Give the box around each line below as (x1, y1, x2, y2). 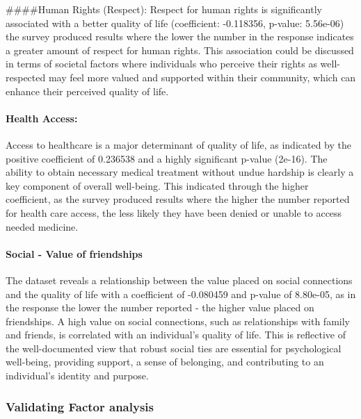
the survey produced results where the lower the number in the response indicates (6, 29, 354, 44)
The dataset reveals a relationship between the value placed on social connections (6, 272, 353, 287)
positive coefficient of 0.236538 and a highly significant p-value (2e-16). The (6, 151, 328, 165)
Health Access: (6, 110, 78, 125)
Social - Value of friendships (6, 246, 143, 261)
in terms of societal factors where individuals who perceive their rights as (6, 56, 317, 71)
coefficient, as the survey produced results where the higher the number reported (6, 192, 350, 206)
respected (6, 69, 46, 84)
